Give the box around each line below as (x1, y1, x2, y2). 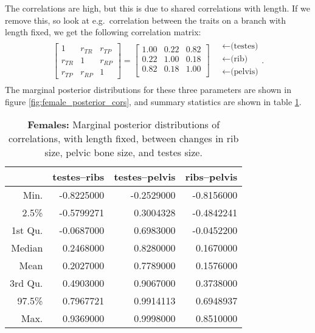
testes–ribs (52, 170, 105, 184)
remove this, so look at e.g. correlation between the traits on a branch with (5, 13, 286, 26)
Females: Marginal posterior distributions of (27, 117, 220, 132)
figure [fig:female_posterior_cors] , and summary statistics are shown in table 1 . (5, 95, 302, 108)
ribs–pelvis (185, 170, 238, 184)
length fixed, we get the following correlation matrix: (5, 26, 201, 38)
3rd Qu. (10, 276, 43, 290)
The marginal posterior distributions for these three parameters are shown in (5, 83, 291, 95)
